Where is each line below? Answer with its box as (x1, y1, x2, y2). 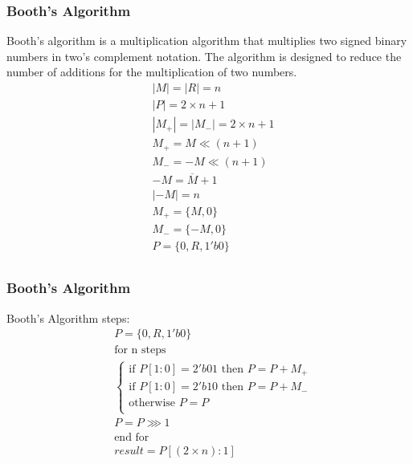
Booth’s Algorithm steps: (6, 309, 130, 326)
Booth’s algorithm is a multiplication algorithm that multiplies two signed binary (6, 32, 407, 49)
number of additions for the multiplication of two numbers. (6, 63, 297, 80)
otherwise (129, 397, 176, 409)
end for (114, 431, 149, 443)
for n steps (114, 344, 166, 356)
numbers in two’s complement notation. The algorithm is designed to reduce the (6, 47, 402, 64)
